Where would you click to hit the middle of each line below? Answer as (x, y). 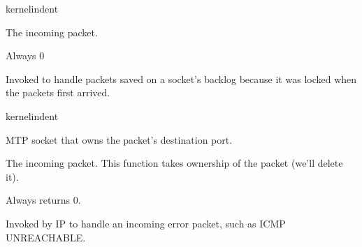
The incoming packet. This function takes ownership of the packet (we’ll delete (174, 163)
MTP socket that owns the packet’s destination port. (119, 139)
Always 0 (25, 55)
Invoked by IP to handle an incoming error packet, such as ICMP (146, 223)
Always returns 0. (43, 200)
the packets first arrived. (58, 92)
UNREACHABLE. (46, 237)
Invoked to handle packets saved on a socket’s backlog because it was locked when (181, 78)
